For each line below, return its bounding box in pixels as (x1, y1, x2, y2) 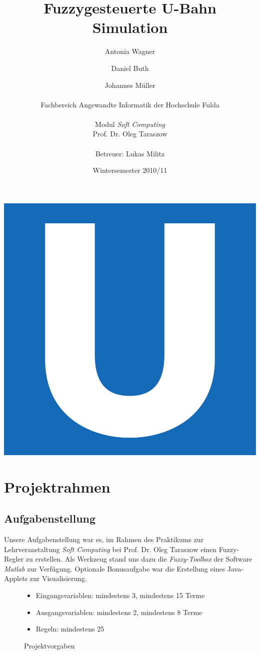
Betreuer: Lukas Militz (95, 148, 165, 158)
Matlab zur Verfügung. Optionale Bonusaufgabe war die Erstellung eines (4, 563, 225, 574)
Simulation (92, 17, 168, 37)
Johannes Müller (104, 79, 155, 90)
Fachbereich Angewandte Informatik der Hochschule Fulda (40, 99, 219, 109)
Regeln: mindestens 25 (35, 624, 104, 634)
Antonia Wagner (104, 46, 155, 56)
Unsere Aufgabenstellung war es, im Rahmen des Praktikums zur (4, 534, 204, 545)
